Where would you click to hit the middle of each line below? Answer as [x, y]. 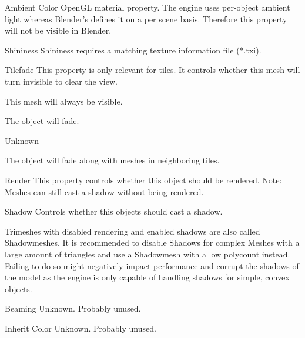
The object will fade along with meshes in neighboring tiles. [112, 160]
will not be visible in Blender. [58, 30]
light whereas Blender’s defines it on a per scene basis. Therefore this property [146, 19]
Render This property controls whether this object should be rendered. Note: [143, 180]
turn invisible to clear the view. [61, 81]
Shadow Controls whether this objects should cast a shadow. [114, 211]
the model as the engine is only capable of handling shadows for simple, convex [147, 277]
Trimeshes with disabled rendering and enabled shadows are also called [133, 231]
